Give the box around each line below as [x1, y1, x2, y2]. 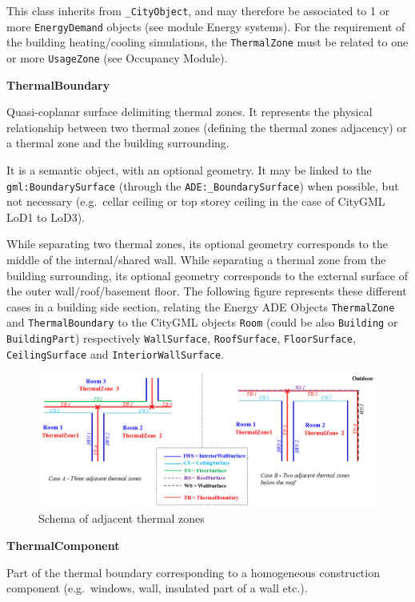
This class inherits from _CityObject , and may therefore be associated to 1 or [6, 2, 390, 18]
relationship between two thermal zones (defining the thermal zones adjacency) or [6, 118, 407, 135]
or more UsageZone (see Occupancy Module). [6, 49, 228, 66]
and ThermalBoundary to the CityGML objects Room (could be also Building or [6, 314, 398, 331]
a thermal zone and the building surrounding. [6, 134, 229, 151]
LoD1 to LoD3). [6, 208, 85, 225]
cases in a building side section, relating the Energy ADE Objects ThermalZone [6, 298, 395, 315]
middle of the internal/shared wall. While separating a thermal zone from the [6, 251, 386, 268]
